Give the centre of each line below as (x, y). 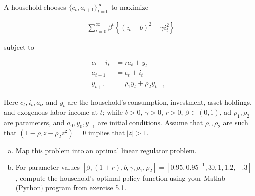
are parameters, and (34, 122)
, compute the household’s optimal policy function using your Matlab (121, 178)
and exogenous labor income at (51, 112)
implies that (106, 132)
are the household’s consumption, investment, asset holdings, (159, 102)
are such (235, 122)
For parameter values (47, 167)
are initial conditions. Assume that (150, 122)
